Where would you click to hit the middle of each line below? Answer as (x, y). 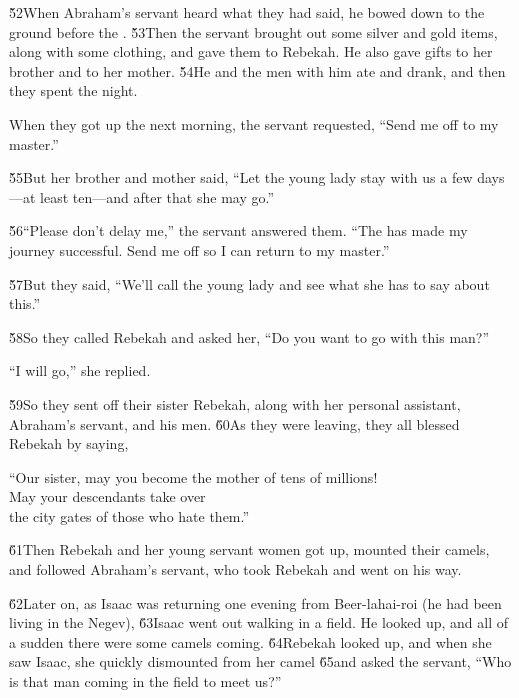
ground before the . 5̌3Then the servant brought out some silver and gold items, (253, 31)
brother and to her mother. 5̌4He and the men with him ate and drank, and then (257, 70)
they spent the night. (73, 90)
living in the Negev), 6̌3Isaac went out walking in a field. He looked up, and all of (259, 622)
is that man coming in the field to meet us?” (145, 681)
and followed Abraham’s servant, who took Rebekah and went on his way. (235, 569)
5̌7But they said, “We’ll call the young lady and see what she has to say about (249, 283)
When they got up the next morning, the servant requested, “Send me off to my (254, 123)
